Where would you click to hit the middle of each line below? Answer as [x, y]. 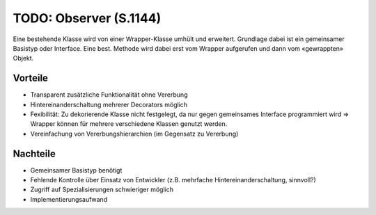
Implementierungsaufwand [69, 199]
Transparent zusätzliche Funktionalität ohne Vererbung [109, 95]
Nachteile [34, 153]
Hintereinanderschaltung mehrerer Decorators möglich [109, 104]
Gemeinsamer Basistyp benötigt [76, 170]
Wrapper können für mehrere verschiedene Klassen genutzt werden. [129, 124]
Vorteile [31, 78]
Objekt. [23, 58]
